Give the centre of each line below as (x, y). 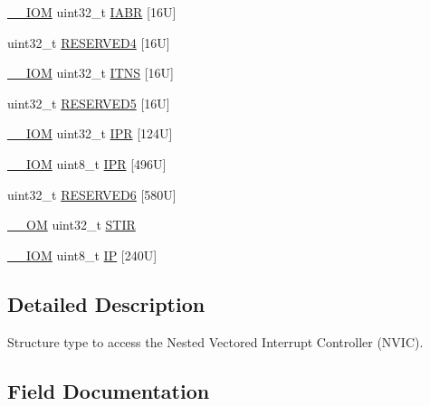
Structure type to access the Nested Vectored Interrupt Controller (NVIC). (215, 341)
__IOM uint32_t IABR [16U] (92, 12)
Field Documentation (109, 390)
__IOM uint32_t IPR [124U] (90, 133)
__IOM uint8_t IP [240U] (82, 255)
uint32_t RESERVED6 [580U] (92, 194)
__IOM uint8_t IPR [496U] (87, 163)
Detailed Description (106, 303)
